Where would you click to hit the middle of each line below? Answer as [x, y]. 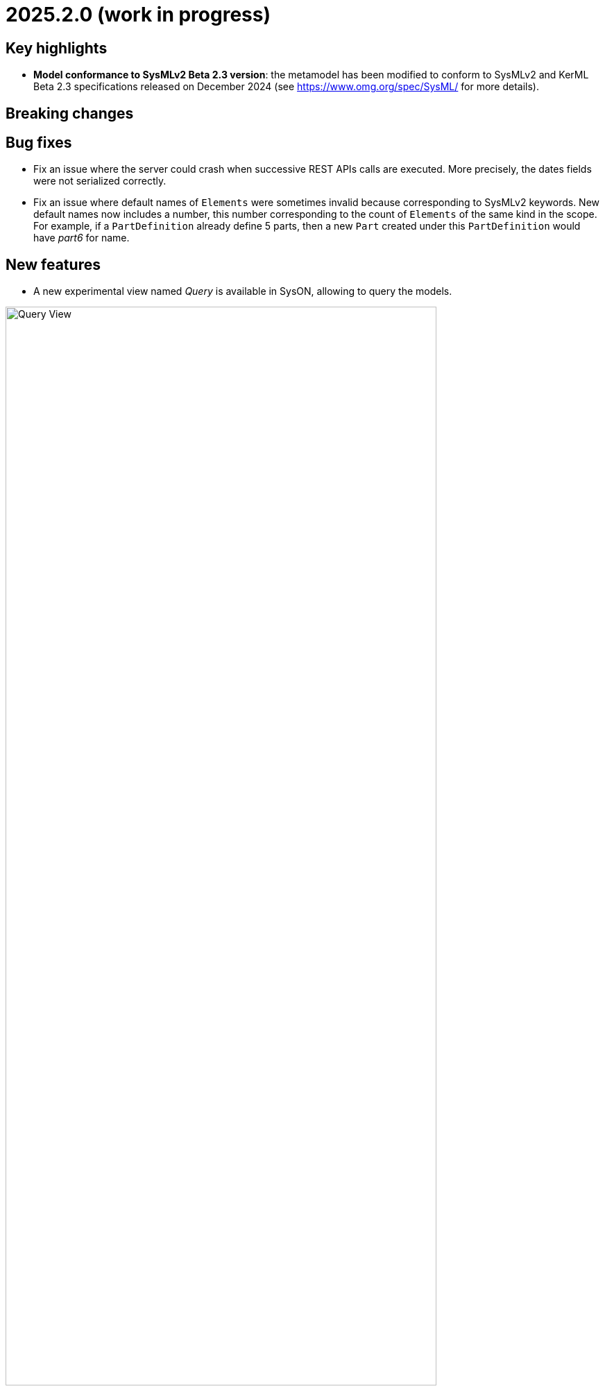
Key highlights [57, 48]
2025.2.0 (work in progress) [138, 15]
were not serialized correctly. [100, 181]
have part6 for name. [82, 238]
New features [53, 264]
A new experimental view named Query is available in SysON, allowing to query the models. [243, 291]
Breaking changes [70, 113]
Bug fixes [39, 143]
